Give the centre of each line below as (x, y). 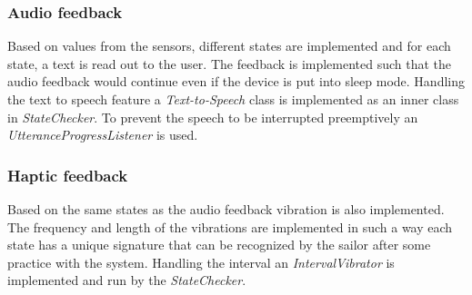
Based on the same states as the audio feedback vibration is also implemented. (226, 209)
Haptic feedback (68, 175)
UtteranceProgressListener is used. (103, 135)
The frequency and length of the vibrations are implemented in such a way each (230, 226)
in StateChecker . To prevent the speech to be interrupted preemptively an (213, 117)
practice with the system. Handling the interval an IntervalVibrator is (201, 262)
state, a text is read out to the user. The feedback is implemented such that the (230, 63)
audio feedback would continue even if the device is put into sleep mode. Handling (236, 81)
